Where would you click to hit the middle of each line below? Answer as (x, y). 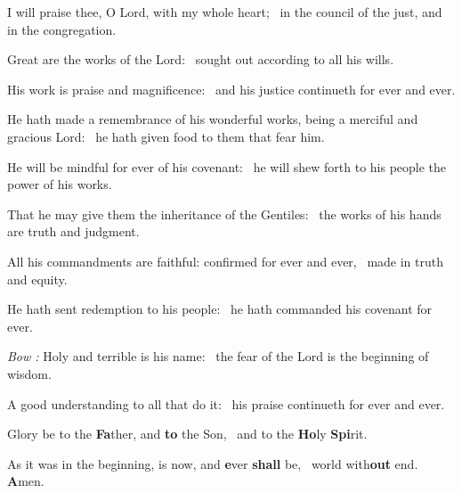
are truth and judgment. (73, 231)
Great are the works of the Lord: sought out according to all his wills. (201, 59)
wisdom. (29, 373)
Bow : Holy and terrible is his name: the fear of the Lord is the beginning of (218, 356)
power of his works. (60, 184)
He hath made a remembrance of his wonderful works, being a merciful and (213, 119)
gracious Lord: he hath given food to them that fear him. (166, 136)
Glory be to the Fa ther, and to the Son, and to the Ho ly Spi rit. (187, 434)
